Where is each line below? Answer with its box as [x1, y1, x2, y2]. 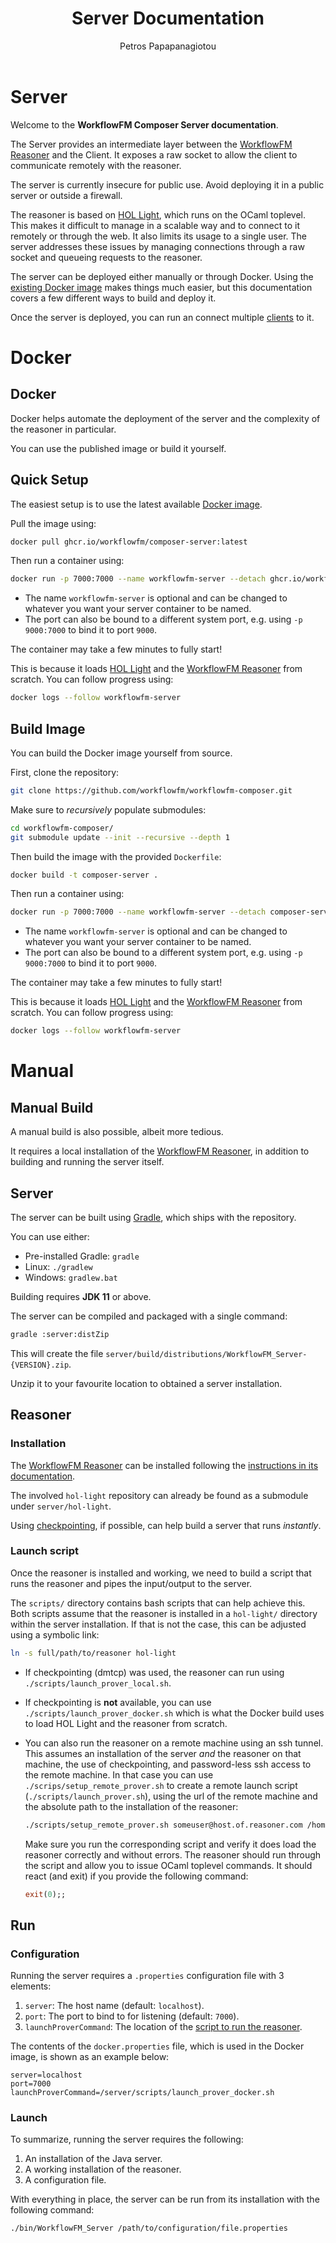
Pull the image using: [10, 517, 97, 529]
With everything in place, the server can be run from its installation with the [10, 2193, 320, 2206]
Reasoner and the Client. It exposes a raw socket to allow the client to [10, 148, 298, 161]
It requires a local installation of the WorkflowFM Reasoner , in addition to [10, 1145, 310, 1157]
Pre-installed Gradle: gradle [24, 1250, 140, 1262]
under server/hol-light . [10, 1500, 112, 1512]
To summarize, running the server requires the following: [10, 2133, 244, 2146]
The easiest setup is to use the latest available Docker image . [10, 498, 263, 510]
